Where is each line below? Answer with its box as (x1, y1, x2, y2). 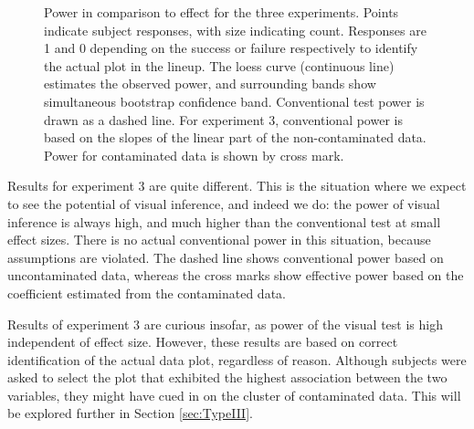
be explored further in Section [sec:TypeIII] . (7, 403, 253, 423)
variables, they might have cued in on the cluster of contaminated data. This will (7, 385, 461, 404)
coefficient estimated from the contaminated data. (7, 283, 286, 302)
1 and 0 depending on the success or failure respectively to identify (44, 38, 418, 58)
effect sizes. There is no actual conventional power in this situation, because (7, 230, 431, 249)
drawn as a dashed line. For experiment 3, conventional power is (44, 110, 403, 129)
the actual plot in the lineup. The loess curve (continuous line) (44, 56, 395, 75)
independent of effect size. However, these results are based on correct (7, 332, 398, 351)
